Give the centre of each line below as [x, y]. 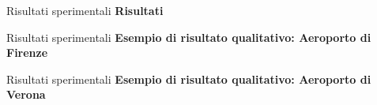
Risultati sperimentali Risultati [85, 10]
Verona [26, 94]
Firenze [27, 52]
